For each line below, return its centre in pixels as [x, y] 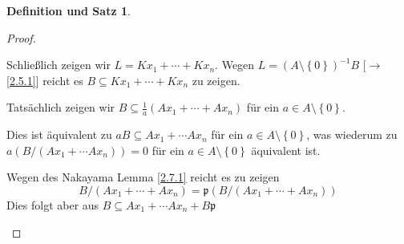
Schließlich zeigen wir [59, 65]
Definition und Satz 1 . [69, 10]
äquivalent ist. [286, 150]
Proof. [21, 37]
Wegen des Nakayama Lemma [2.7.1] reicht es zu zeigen [143, 177]
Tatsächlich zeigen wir [61, 107]
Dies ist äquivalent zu [59, 134]
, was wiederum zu [352, 134]
